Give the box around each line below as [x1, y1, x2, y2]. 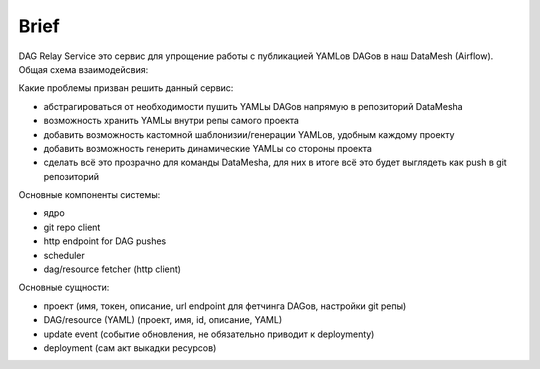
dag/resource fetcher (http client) [43, 263, 182, 275]
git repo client [43, 221, 101, 233]
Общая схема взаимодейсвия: [18, 63, 149, 75]
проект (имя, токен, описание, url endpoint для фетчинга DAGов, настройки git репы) [43, 300, 407, 312]
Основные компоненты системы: [18, 189, 161, 201]
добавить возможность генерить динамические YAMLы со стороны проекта [43, 142, 372, 154]
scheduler [43, 249, 85, 261]
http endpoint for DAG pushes [43, 235, 167, 247]
